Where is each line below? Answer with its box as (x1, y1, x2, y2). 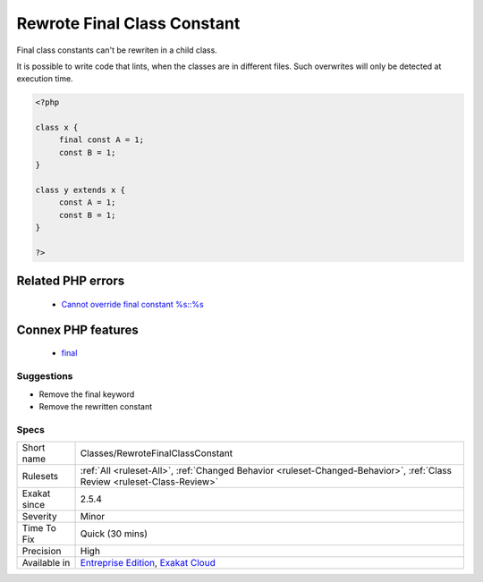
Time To (21, 522, 57, 535)
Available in (21, 557, 71, 569)
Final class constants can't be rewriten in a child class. (16, 45, 218, 55)
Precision (21, 545, 62, 558)
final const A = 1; (58, 135, 145, 145)
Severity (21, 510, 57, 523)
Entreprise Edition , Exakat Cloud (80, 557, 216, 569)
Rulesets (21, 470, 58, 483)
